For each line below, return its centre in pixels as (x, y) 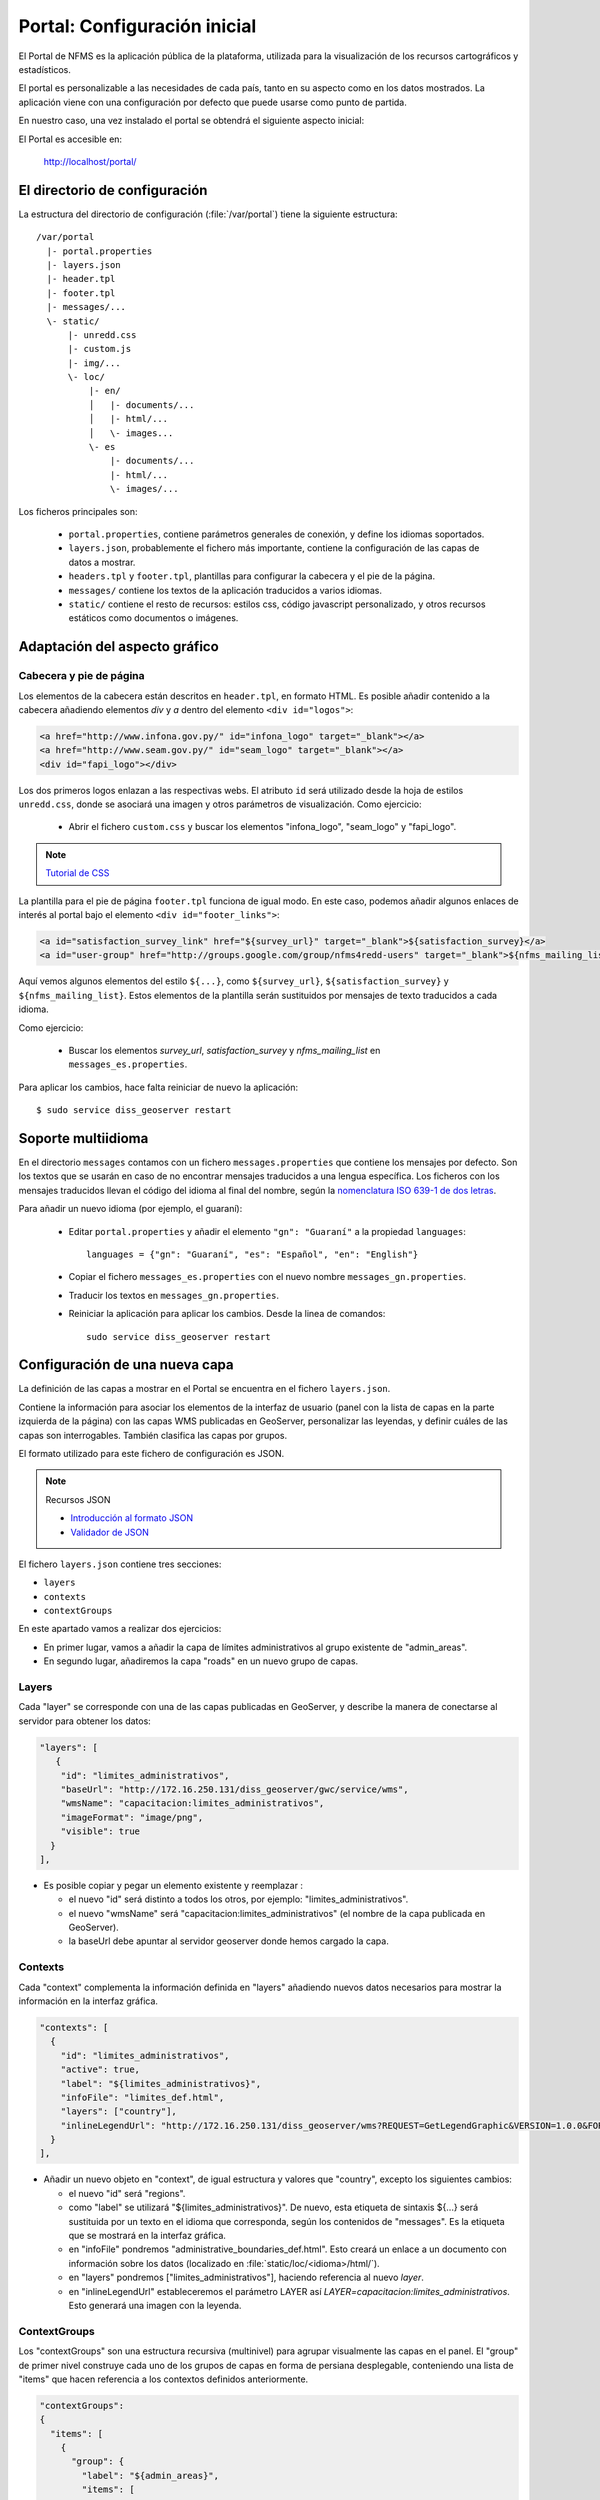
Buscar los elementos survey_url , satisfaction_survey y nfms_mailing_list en (224, 1050)
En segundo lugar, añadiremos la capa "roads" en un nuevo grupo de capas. (201, 1661)
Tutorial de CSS (77, 873)
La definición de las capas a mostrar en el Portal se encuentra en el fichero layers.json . (204, 1389)
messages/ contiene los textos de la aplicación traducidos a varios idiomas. (225, 590)
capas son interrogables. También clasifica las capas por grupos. (153, 1435)
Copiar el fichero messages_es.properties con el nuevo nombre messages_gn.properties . (267, 1277)
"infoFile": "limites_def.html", (142, 2097)
